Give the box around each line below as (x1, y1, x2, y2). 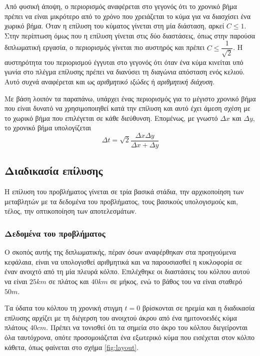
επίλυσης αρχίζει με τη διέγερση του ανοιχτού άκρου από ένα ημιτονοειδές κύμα (4, 312, 237, 323)
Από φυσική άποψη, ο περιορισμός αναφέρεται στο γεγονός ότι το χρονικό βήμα (4, 1, 237, 11)
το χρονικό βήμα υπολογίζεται (4, 122, 91, 133)
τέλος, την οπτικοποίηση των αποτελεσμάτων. (4, 206, 137, 216)
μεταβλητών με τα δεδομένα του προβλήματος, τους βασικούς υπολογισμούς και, (4, 196, 238, 206)
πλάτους (4, 322, 28, 333)
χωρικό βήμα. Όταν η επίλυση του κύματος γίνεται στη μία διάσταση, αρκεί (4, 20, 224, 31)
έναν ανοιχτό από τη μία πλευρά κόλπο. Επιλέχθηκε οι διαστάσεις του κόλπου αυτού (4, 266, 250, 277)
